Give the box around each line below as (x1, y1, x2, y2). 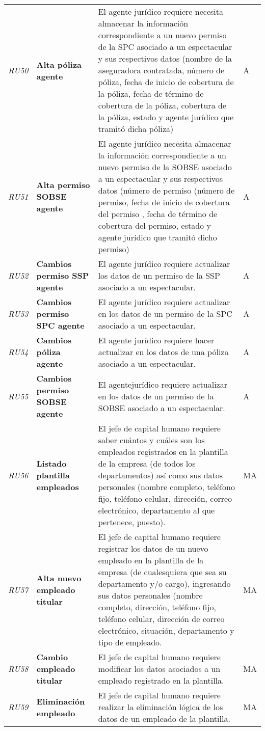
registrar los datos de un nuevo (98, 543, 208, 554)
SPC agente (36, 319, 85, 331)
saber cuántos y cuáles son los (98, 434, 205, 446)
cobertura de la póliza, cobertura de (98, 99, 226, 111)
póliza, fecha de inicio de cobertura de (98, 76, 234, 88)
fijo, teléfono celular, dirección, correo (98, 493, 232, 504)
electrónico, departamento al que (98, 504, 215, 516)
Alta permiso (36, 178, 90, 191)
